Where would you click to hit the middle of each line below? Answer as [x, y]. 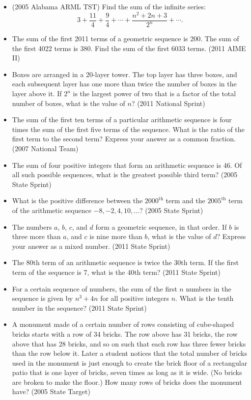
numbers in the [209, 288]
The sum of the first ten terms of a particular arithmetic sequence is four [122, 120]
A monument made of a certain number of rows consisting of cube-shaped [123, 324]
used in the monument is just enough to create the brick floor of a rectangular [130, 362]
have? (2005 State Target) [51, 391]
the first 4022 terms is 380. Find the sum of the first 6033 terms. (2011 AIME [129, 48]
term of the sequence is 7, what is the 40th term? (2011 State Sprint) [116, 272]
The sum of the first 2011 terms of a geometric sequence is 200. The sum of [125, 39]
